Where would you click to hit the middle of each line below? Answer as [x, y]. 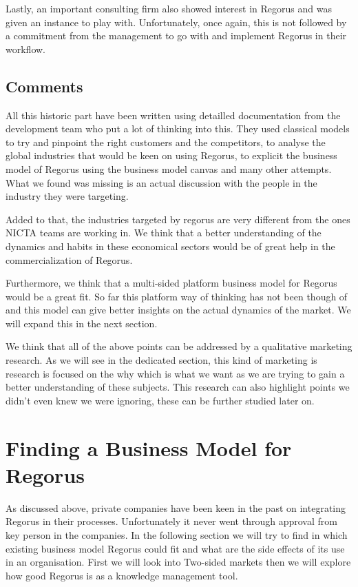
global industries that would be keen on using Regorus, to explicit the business [171, 155]
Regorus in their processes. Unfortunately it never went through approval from [171, 521]
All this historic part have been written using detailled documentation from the [173, 115]
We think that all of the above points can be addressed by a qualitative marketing [179, 346]
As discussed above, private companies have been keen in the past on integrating [176, 507]
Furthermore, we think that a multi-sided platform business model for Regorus [171, 283]
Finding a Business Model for [149, 447]
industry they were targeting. [67, 196]
